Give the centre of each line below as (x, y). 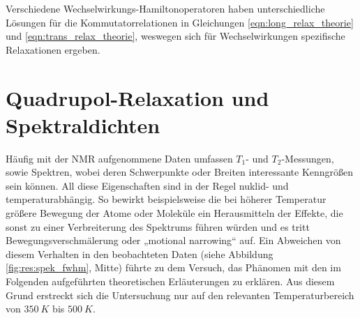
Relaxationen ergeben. (53, 49)
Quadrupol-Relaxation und (137, 97)
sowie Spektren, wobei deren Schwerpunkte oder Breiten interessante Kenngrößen (180, 172)
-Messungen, (308, 158)
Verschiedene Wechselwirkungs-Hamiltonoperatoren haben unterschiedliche (165, 8)
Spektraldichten (83, 124)
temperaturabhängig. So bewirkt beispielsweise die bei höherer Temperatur (166, 199)
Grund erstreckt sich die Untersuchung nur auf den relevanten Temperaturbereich (180, 295)
